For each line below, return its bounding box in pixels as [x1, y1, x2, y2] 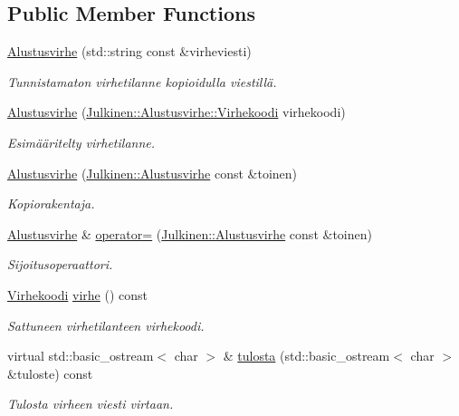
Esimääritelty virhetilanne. [7, 132, 156, 151]
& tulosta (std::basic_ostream [223, 346, 390, 365]
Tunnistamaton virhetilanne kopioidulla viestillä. [7, 72, 277, 91]
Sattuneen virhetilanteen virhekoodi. [7, 315, 205, 334]
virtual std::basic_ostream [7, 346, 154, 365]
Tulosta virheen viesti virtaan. [7, 394, 174, 413]
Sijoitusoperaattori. [7, 255, 113, 274]
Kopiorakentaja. [7, 194, 95, 213]
